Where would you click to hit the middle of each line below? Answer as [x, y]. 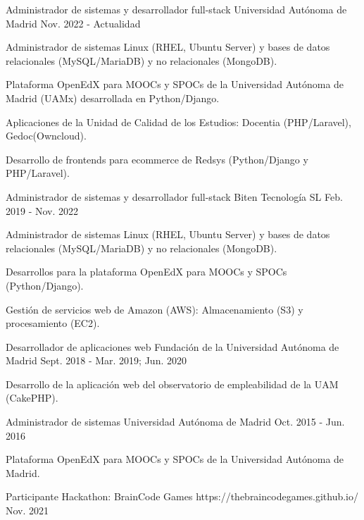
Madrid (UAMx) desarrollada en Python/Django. [113, 98]
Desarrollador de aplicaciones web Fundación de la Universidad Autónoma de [172, 346]
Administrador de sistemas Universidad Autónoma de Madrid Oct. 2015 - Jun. [175, 422]
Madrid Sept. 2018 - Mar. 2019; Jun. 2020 [96, 360]
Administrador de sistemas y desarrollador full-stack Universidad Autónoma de [176, 9]
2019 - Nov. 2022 [42, 210]
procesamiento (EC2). [53, 323]
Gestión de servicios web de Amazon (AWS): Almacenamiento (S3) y [155, 309]
